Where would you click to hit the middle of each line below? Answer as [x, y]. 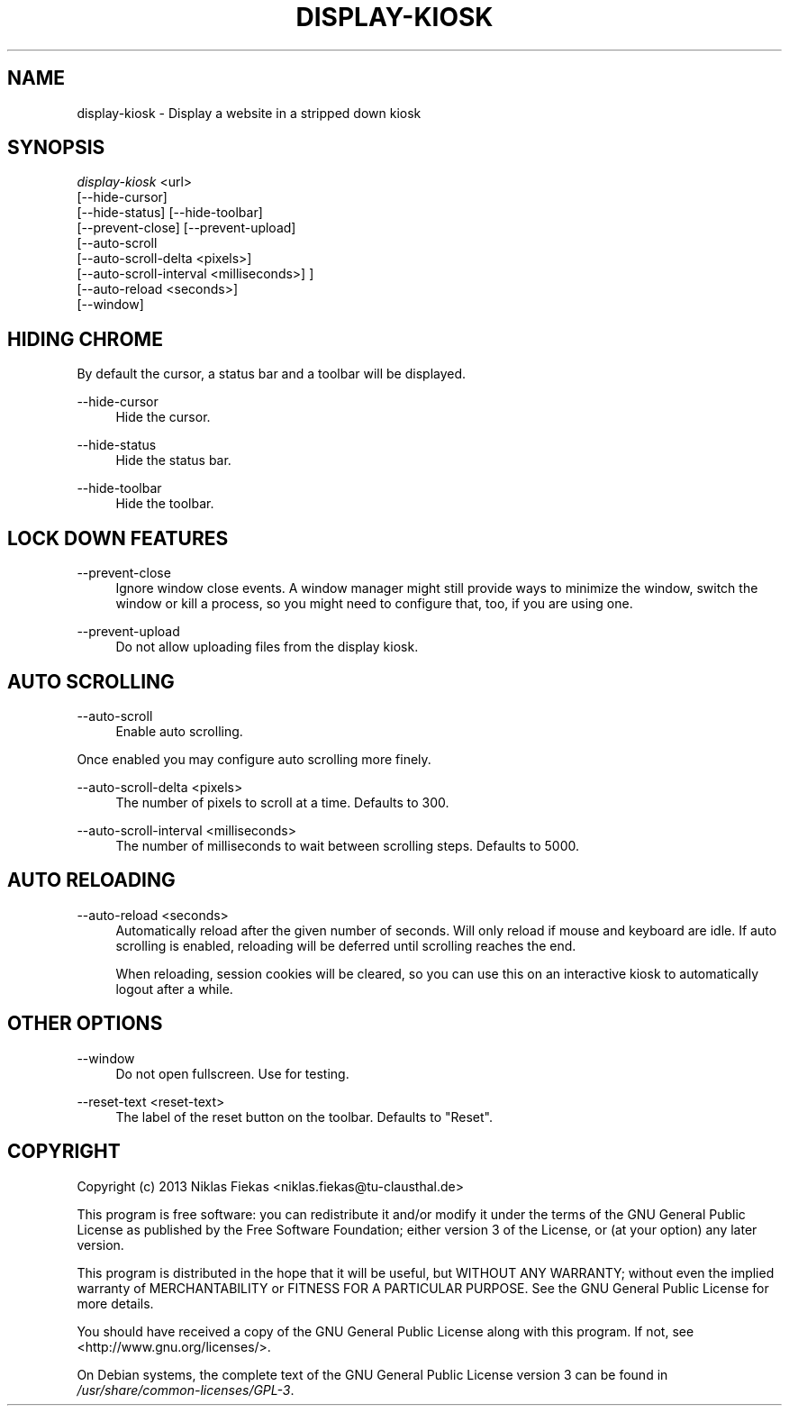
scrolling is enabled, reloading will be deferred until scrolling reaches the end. [346, 945]
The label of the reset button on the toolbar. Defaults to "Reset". [304, 1117]
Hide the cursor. [163, 417]
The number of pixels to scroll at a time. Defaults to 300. [282, 802]
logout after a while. [174, 989]
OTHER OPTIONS [85, 1024]
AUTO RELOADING [91, 880]
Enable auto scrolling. [179, 731]
